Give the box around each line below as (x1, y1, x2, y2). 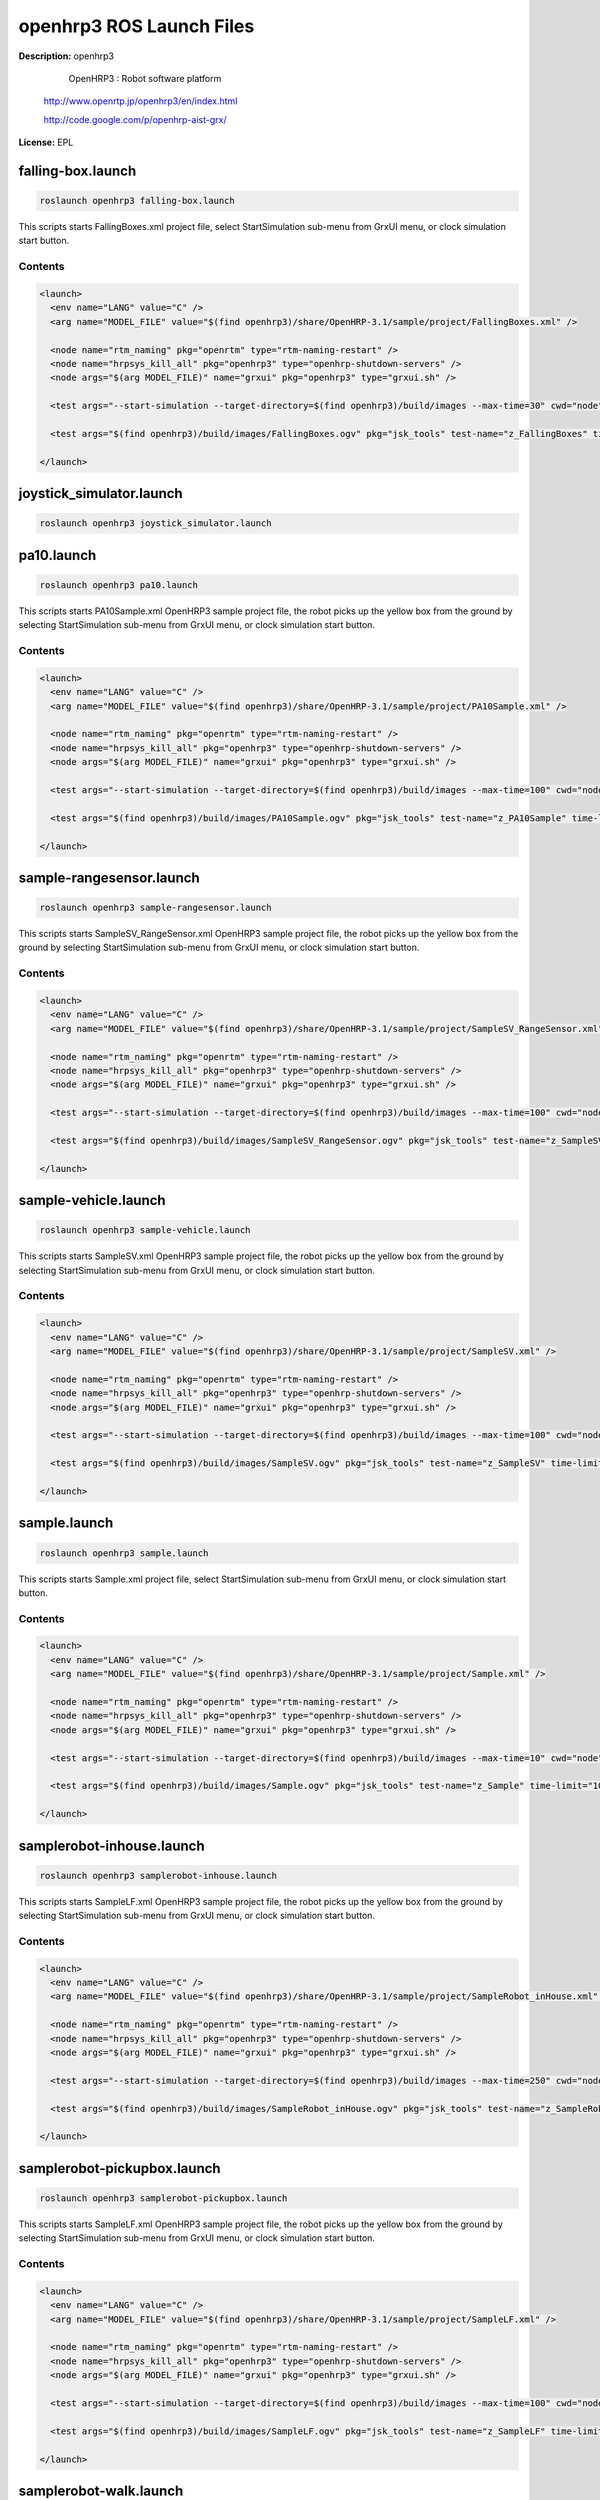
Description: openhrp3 (18, 50, 115, 62)
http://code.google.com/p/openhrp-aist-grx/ (43, 113, 227, 125)
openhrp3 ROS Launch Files (18, 15, 255, 37)
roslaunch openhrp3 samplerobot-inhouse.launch (39, 1870, 277, 1881)
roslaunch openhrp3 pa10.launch (39, 579, 199, 590)
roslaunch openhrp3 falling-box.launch (39, 195, 235, 207)
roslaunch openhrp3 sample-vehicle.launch (39, 1225, 251, 1236)
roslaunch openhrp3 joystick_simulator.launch (39, 518, 272, 529)
